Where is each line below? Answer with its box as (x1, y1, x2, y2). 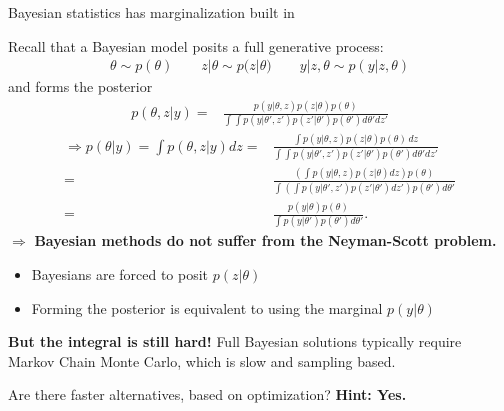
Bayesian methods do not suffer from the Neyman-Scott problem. (34, 230, 497, 251)
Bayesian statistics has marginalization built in (8, 2, 295, 22)
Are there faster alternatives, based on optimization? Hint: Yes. (8, 384, 407, 405)
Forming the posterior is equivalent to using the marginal (31, 297, 383, 318)
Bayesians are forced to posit (31, 264, 209, 285)
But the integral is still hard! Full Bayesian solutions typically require (8, 331, 462, 352)
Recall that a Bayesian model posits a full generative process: (8, 35, 384, 56)
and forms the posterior (8, 76, 153, 97)
